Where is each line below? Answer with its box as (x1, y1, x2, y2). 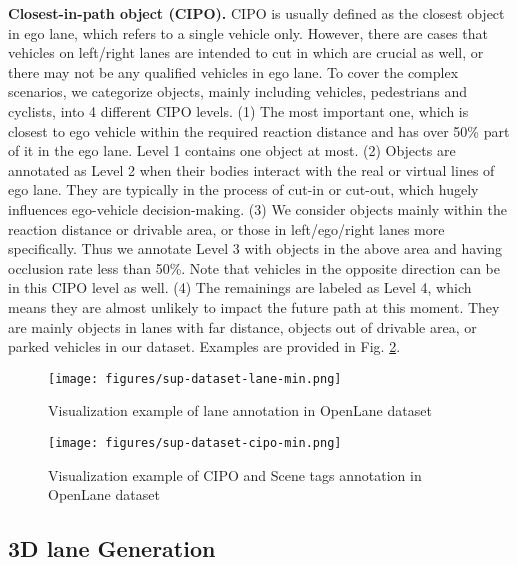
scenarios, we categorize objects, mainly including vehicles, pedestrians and (8, 81, 468, 102)
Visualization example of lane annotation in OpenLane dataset (48, 400, 432, 421)
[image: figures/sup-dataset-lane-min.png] (48, 371, 342, 386)
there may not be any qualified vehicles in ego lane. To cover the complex (8, 61, 459, 82)
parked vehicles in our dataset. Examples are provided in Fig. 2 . (8, 336, 401, 357)
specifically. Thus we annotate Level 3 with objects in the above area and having (8, 238, 502, 259)
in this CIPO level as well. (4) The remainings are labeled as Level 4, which (8, 277, 472, 298)
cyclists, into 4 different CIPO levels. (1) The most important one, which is (8, 100, 469, 121)
